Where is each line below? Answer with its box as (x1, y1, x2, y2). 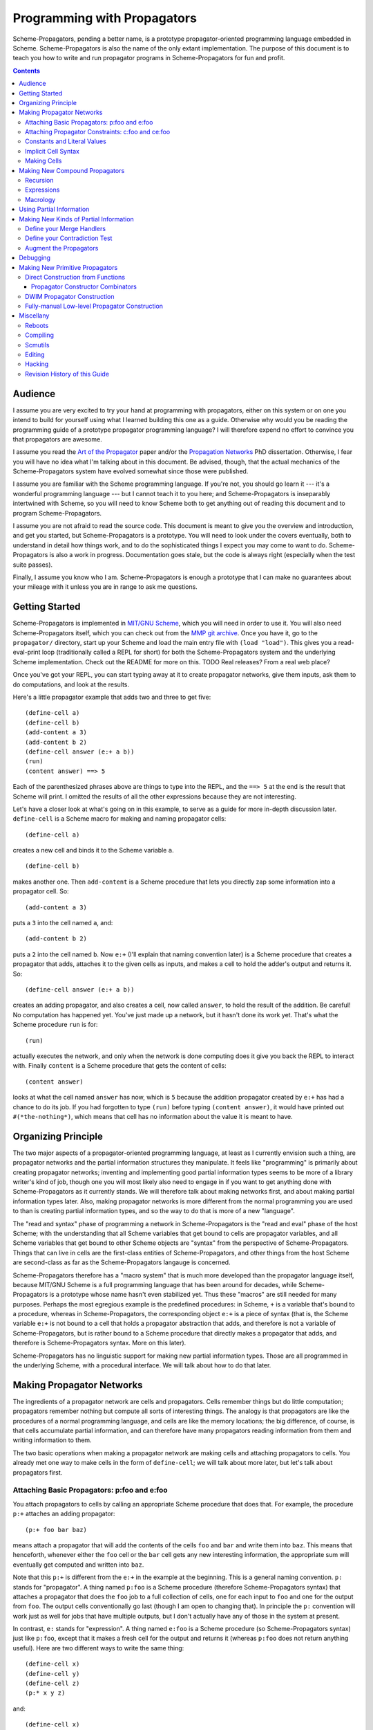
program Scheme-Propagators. (12, 509, 102, 517)
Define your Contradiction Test (25, 234, 113, 242)
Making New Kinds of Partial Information (19, 215, 134, 223)
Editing (25, 350, 45, 359)
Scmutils (25, 340, 50, 349)
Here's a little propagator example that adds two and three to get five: (12, 693, 211, 702)
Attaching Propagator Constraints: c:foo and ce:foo (25, 128, 171, 136)
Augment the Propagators (25, 244, 99, 252)
